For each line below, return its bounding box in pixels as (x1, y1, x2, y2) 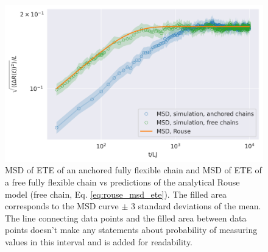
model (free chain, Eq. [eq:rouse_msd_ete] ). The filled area (5, 187, 227, 200)
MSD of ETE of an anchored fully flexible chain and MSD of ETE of (5, 164, 262, 176)
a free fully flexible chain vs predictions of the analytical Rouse (5, 175, 240, 188)
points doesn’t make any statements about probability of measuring (5, 223, 258, 236)
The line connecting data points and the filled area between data (5, 211, 247, 224)
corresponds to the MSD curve (5, 200, 119, 212)
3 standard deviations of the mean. (130, 200, 261, 212)
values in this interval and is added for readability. (5, 235, 192, 248)
